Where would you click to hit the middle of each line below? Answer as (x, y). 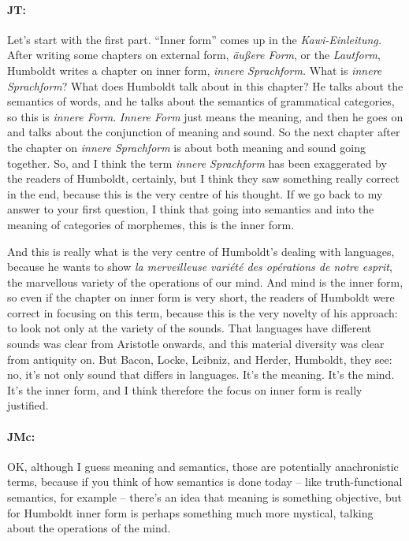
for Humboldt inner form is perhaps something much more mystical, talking (190, 512)
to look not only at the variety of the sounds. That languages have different (190, 328)
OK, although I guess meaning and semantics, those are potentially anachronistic (203, 466)
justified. (28, 405)
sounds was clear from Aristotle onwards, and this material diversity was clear (196, 344)
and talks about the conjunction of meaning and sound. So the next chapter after (204, 132)
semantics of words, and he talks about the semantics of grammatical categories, (201, 101)
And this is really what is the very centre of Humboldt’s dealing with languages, (201, 251)
